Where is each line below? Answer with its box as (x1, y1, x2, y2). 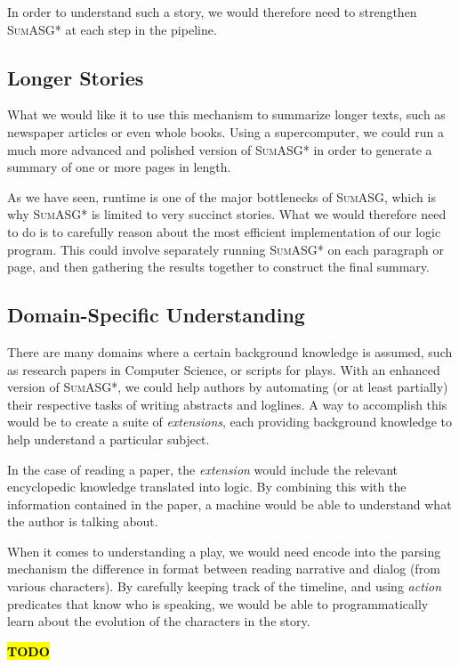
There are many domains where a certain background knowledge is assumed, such (7, 342, 453, 361)
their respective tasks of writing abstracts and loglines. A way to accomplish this (7, 395, 447, 413)
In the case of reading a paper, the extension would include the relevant (7, 460, 399, 478)
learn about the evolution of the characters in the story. (7, 612, 310, 630)
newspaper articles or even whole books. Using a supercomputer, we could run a (7, 122, 444, 141)
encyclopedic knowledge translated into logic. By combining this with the (7, 477, 407, 496)
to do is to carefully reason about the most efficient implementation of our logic (7, 222, 441, 240)
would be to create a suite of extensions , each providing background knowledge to (7, 412, 452, 431)
